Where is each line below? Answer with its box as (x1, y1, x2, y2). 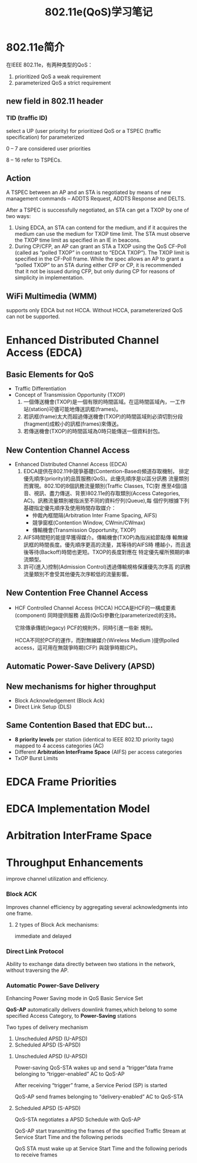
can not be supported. (6, 313, 60, 320)
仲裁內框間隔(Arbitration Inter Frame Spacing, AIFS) (32, 512, 158, 519)
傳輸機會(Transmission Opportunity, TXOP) (32, 527, 136, 534)
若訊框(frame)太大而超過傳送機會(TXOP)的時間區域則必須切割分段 (23, 413, 183, 420)
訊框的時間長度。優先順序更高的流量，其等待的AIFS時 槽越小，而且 (23, 542, 186, 549)
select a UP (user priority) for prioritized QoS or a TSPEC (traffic (6, 127, 162, 134)
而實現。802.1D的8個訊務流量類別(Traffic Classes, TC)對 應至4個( (23, 483, 182, 490)
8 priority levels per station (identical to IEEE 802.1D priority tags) (14, 736, 175, 743)
